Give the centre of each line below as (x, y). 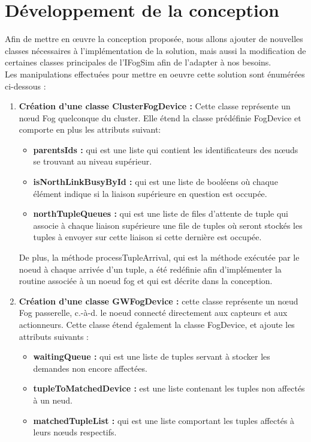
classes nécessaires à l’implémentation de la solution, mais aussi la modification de (155, 50)
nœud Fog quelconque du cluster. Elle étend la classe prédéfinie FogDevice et (160, 117)
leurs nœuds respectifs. (75, 432)
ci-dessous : (25, 86)
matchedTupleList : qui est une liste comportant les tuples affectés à (164, 420)
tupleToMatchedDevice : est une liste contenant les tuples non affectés (169, 388)
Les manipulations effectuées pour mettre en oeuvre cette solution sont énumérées (155, 74)
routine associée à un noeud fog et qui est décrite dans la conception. (146, 281)
